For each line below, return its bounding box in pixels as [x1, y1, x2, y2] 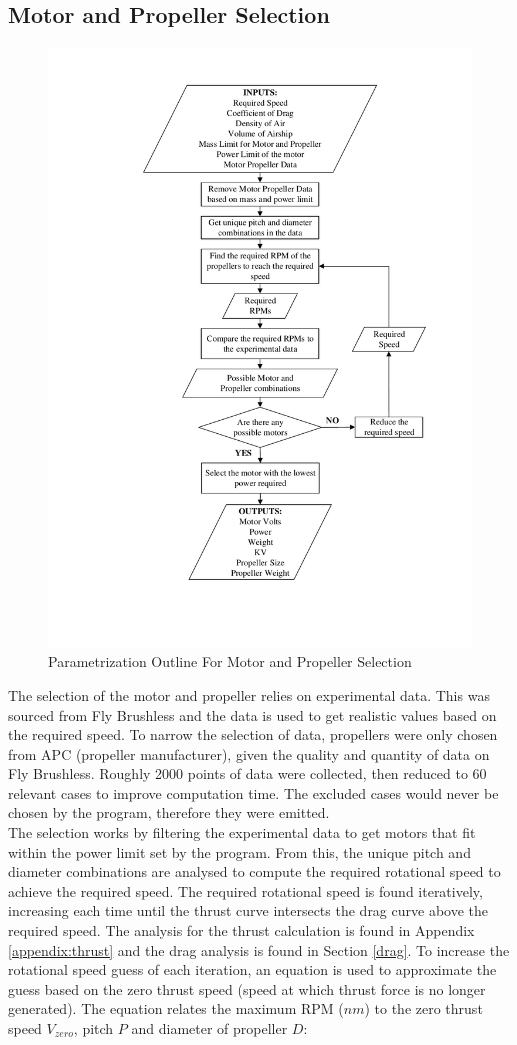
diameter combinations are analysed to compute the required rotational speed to [8, 861, 501, 882]
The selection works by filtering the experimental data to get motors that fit [8, 822, 476, 843]
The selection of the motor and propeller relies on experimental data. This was [8, 684, 490, 705]
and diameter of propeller [131, 1018, 288, 1038]
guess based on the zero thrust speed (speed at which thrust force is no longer [8, 978, 486, 999]
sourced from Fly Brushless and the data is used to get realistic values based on [8, 704, 497, 725]
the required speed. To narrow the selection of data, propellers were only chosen [8, 724, 498, 745]
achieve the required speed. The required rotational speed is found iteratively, [8, 880, 483, 901]
